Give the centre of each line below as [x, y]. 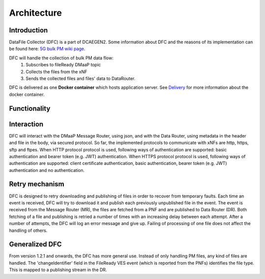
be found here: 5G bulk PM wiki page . [47, 49]
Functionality [30, 108]
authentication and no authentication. [47, 170]
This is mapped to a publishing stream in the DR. [58, 270]
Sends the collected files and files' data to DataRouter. [81, 79]
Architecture [36, 13]
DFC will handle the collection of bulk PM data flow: [61, 58]
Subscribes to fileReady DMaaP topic [63, 65]
